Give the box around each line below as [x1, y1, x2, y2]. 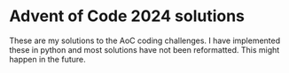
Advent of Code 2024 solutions [9, 6, 246, 26]
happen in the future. [9, 54, 86, 64]
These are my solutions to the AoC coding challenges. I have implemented [9, 35, 281, 46]
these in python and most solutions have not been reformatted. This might [9, 44, 280, 55]
